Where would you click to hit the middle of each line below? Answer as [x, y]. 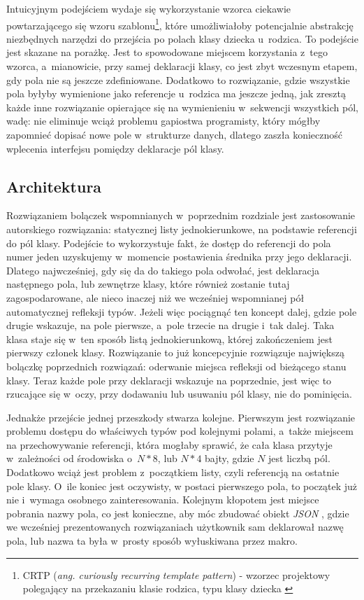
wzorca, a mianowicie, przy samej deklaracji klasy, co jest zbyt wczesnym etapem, [182, 66]
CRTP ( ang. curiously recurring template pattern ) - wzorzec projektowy [176, 574]
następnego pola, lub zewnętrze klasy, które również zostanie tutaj [148, 284]
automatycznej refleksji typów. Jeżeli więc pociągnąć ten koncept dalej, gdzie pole [182, 311]
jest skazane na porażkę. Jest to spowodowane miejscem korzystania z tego [167, 52]
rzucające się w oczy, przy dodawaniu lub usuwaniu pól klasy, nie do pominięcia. [180, 394]
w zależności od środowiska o [69, 458]
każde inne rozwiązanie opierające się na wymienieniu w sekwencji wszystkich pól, [182, 107]
